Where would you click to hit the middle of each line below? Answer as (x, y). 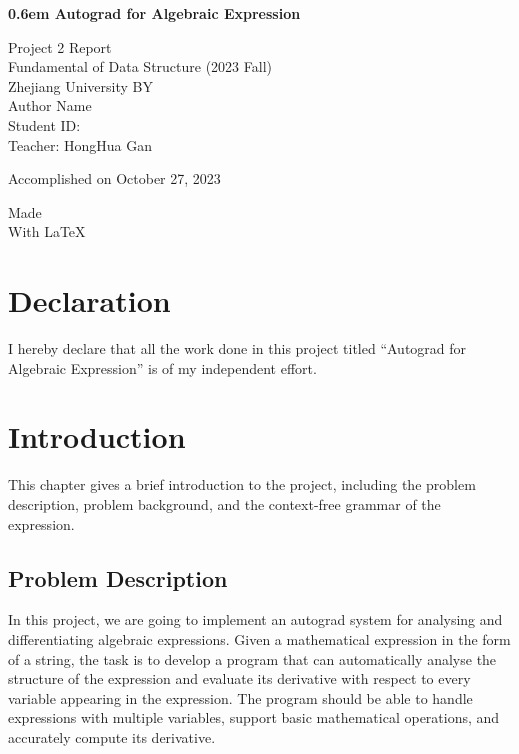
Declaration (89, 300)
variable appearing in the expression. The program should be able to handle (240, 697)
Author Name (50, 105)
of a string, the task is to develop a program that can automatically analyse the (252, 658)
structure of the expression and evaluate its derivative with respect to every (239, 678)
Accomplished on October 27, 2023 (114, 178)
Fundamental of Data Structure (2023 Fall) (140, 66)
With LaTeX (47, 231)
